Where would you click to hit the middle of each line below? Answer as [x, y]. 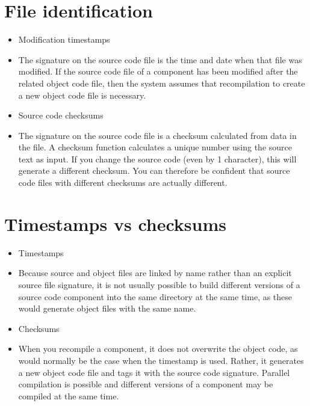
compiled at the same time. [69, 395]
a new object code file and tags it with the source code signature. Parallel [154, 372]
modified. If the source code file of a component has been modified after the [158, 71]
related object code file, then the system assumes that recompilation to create [162, 83]
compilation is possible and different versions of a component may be [146, 384]
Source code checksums [61, 115]
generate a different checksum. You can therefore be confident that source [154, 171]
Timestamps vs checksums [115, 223]
